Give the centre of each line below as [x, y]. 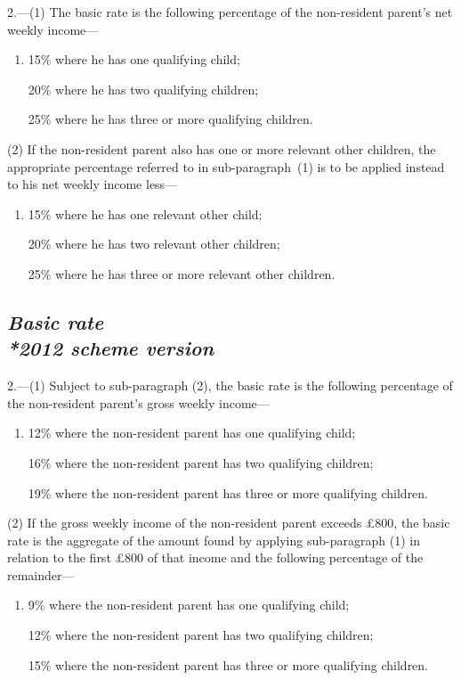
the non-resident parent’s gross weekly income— [138, 402]
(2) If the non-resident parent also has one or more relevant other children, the [222, 148]
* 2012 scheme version [111, 348]
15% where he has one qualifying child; [134, 59]
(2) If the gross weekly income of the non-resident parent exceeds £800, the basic [229, 523]
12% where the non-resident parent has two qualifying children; [201, 635]
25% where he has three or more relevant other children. [182, 273]
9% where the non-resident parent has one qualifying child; [189, 605]
